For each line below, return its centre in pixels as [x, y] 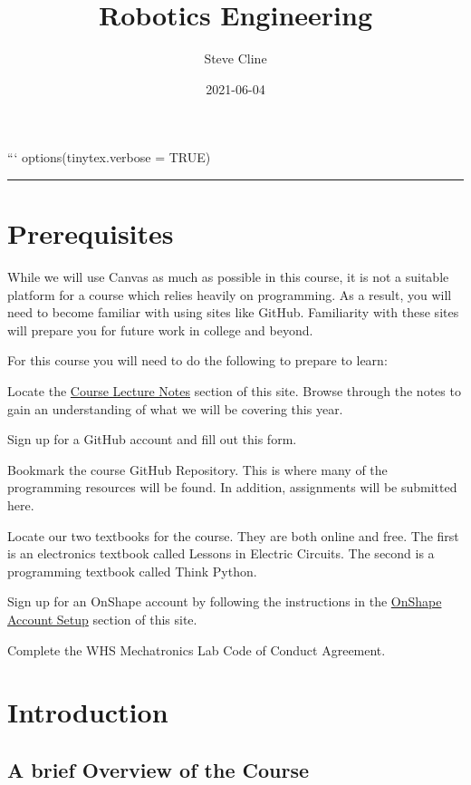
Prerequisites [91, 233]
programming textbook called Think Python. [132, 571]
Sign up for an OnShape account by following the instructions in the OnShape [225, 601]
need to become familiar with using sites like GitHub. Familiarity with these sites [233, 312]
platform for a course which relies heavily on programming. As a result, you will [230, 294]
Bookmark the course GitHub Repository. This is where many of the [197, 469]
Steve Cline [235, 58]
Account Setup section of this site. [102, 619]
